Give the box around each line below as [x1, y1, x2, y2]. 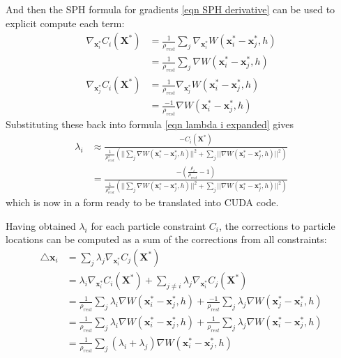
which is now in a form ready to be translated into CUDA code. [6, 195, 279, 210]
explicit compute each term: [6, 15, 125, 30]
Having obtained [6, 218, 76, 233]
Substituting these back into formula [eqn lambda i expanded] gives [6, 116, 294, 131]
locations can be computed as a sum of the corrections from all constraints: [6, 232, 327, 247]
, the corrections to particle [218, 218, 335, 233]
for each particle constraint [91, 218, 206, 233]
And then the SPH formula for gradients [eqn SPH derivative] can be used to [6, 2, 335, 16]
